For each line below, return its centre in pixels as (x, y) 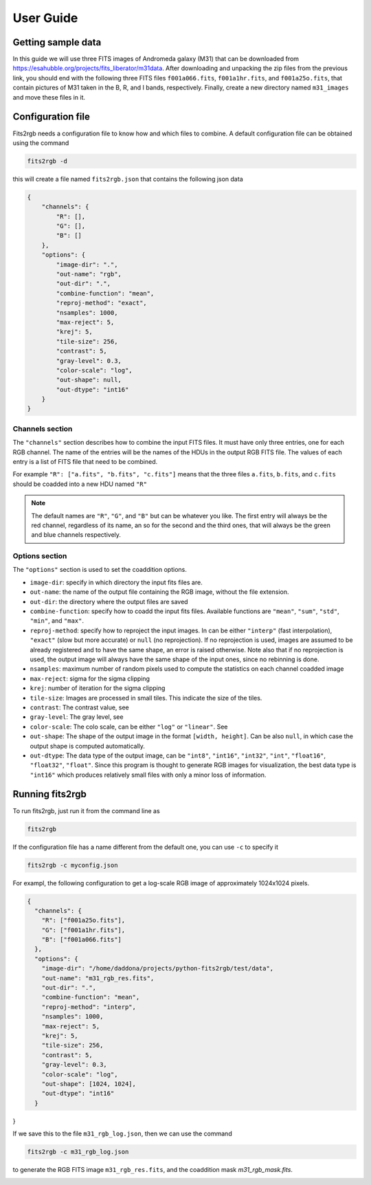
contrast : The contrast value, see (80, 707)
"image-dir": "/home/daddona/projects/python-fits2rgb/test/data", (158, 968)
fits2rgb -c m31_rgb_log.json (78, 1152)
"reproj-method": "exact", (101, 303)
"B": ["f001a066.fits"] (81, 940)
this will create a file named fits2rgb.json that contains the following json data (128, 179)
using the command (41, 143)
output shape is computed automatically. (88, 746)
